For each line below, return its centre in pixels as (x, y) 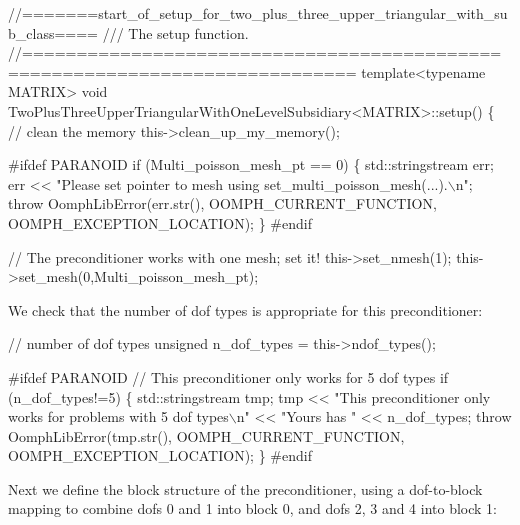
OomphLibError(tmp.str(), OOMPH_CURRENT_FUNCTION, (206, 435)
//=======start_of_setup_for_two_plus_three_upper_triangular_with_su (258, 13)
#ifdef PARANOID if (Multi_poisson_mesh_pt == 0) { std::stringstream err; (251, 164)
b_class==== (53, 32)
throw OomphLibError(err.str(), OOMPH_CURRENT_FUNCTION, (222, 203)
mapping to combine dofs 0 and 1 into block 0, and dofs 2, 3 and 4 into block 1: (253, 508)
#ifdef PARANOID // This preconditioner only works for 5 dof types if (228, 376)
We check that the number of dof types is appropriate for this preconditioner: (245, 309)
